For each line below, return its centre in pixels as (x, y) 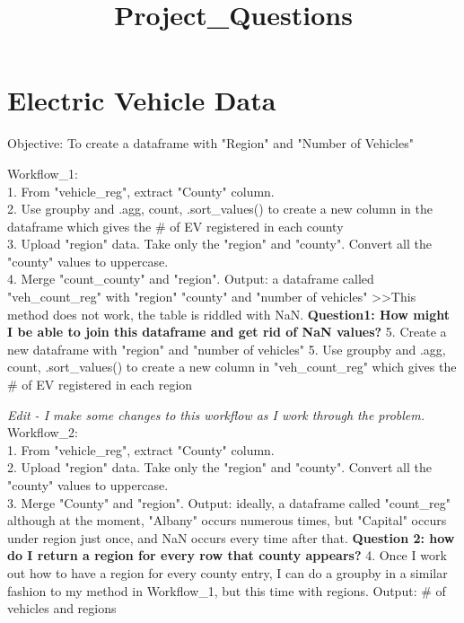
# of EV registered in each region (100, 385)
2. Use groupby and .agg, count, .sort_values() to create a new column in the (220, 209)
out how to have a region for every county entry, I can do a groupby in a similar (228, 572)
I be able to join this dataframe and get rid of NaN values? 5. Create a (227, 332)
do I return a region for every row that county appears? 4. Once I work (227, 555)
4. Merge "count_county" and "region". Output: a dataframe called (191, 279)
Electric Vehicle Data (142, 100)
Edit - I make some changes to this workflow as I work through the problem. (216, 414)
